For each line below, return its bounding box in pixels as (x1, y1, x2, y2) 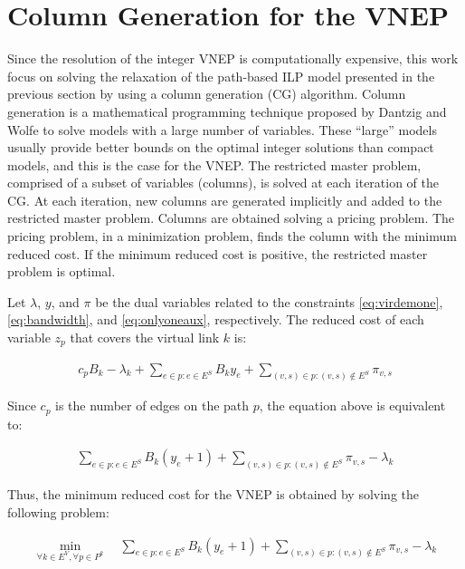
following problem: (7, 502, 109, 521)
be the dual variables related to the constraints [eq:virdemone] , (95, 292, 443, 311)
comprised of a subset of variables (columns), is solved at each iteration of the (7, 173, 440, 192)
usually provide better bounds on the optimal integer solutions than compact (7, 138, 434, 157)
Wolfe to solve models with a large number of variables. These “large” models (7, 120, 437, 139)
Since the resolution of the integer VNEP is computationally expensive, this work (7, 49, 459, 68)
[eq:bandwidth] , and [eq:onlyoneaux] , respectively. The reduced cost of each (7, 310, 424, 329)
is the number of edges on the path (55, 396, 250, 415)
